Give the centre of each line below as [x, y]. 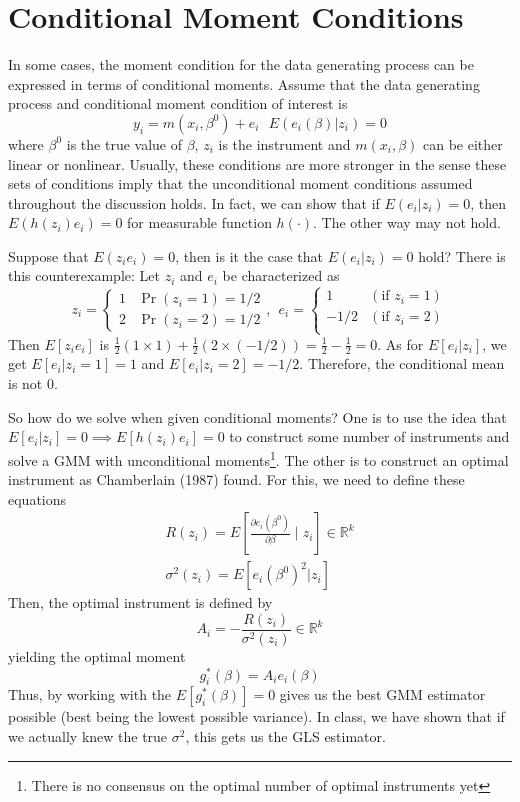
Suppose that [48, 255]
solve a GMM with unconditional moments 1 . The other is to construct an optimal [258, 458]
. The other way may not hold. [407, 222]
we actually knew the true [88, 736]
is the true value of [124, 143]
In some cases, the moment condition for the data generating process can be [241, 64]
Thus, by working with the [90, 694]
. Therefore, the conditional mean [402, 363]
